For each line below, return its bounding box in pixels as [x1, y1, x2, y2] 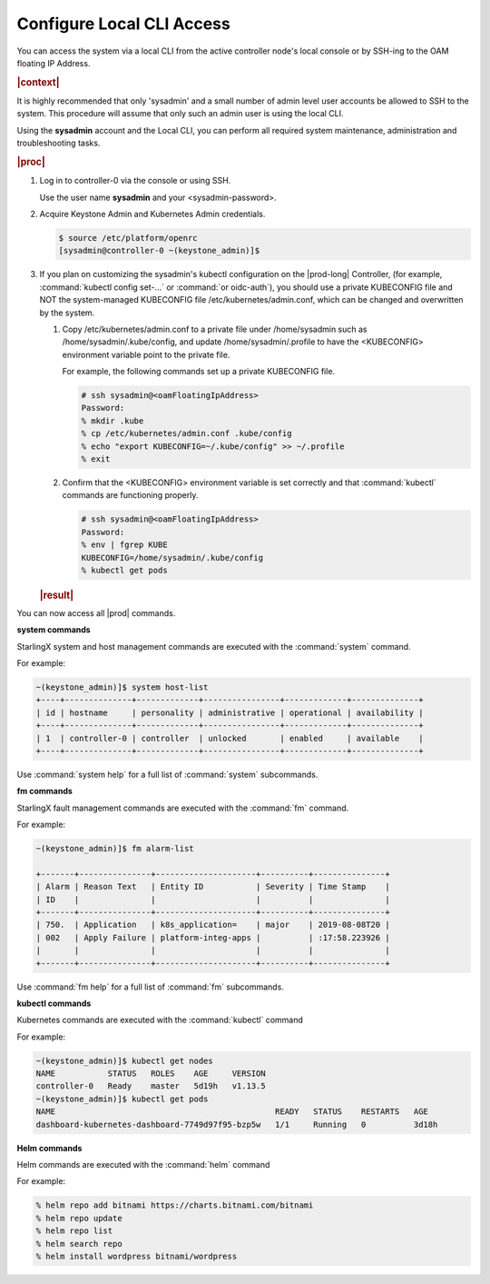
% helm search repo [35, 1239, 122, 1249]
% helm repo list [35, 1226, 113, 1236]
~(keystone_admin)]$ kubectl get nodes [35, 1055, 213, 1066]
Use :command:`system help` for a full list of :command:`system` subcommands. [16, 769, 318, 780]
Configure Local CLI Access [16, 14, 230, 34]
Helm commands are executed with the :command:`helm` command [16, 1160, 270, 1170]
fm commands [16, 786, 73, 797]
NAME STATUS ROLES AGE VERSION [35, 1069, 267, 1079]
